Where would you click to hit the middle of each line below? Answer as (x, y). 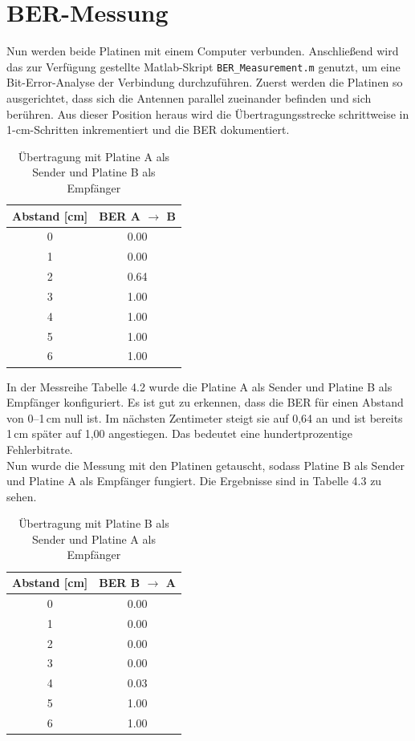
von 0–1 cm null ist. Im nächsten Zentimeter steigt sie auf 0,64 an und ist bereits (205, 417)
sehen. (22, 496)
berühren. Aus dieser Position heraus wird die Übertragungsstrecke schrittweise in (208, 113)
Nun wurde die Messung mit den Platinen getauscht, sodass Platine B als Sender (205, 465)
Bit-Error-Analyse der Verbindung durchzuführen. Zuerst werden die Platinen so (205, 82)
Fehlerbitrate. (40, 449)
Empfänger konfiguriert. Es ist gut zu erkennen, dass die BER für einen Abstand (205, 402)
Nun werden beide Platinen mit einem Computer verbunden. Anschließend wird (203, 51)
